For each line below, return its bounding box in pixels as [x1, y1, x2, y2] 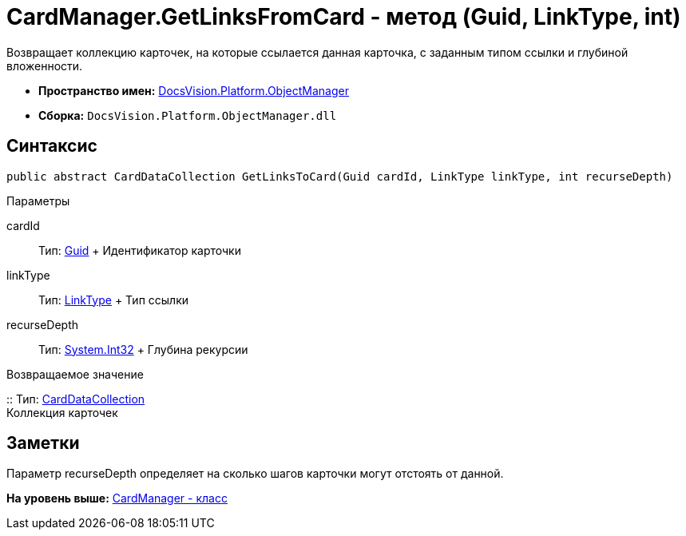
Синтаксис [6, 136, 97, 157]
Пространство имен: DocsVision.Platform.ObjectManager [38, 83, 349, 97]
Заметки [6, 433, 80, 454]
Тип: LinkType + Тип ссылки [38, 292, 189, 307]
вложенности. [6, 58, 83, 73]
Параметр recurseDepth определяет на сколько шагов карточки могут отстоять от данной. [6, 467, 504, 481]
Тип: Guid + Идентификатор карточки [38, 243, 241, 257]
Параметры [6, 193, 70, 208]
